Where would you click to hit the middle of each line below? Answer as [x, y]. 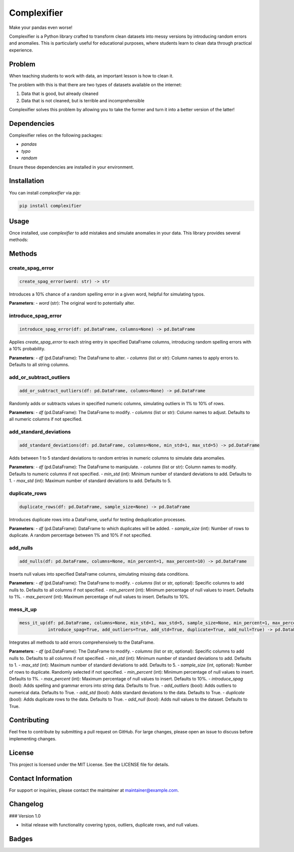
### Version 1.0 [25, 816]
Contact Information [41, 778]
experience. [21, 50]
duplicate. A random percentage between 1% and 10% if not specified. [80, 535]
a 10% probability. [27, 349]
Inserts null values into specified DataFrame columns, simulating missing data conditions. [99, 574]
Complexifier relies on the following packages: [56, 135]
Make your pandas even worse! [41, 27]
